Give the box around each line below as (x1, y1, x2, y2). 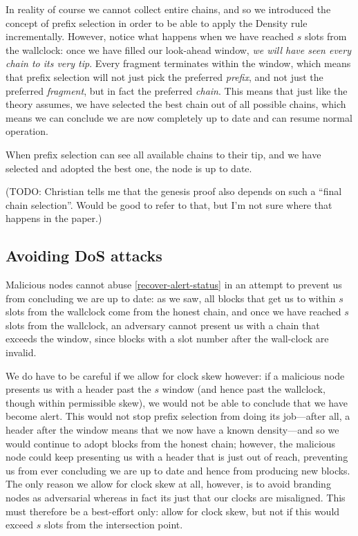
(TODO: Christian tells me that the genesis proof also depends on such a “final (6, 184, 342, 198)
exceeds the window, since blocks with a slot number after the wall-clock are (6, 331, 329, 346)
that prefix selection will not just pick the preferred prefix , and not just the (6, 69, 323, 84)
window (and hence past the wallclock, (162, 382, 326, 396)
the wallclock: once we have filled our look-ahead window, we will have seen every (6, 42, 352, 57)
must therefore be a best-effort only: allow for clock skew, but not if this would (6, 503, 340, 518)
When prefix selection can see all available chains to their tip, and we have (6, 147, 321, 161)
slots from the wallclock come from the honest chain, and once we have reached (6, 304, 341, 319)
